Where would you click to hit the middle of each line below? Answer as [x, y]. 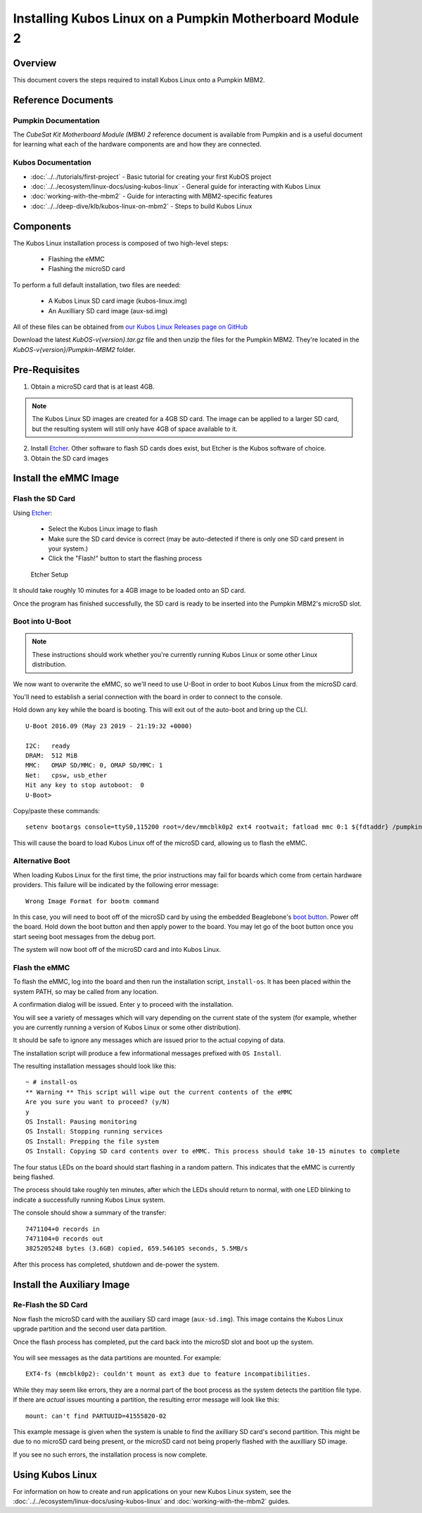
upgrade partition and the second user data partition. [90, 1329]
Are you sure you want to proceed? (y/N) [98, 1102]
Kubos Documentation [52, 163]
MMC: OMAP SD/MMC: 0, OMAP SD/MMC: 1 [94, 765]
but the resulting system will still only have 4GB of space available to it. [135, 429]
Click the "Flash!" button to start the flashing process [125, 558]
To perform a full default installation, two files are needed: [97, 284]
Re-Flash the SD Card [50, 1305]
